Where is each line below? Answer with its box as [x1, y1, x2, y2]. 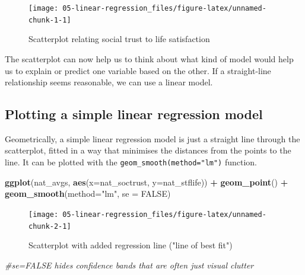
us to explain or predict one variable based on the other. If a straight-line [5, 64, 271, 76]
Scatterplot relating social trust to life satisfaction [28, 33, 210, 45]
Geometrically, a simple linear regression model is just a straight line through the [5, 132, 300, 145]
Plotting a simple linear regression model [5, 105, 263, 123]
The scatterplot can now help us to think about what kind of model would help [5, 52, 294, 65]
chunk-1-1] [28, 15, 71, 24]
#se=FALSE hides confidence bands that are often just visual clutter [5, 258, 254, 271]
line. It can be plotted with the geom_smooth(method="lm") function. [5, 156, 258, 168]
